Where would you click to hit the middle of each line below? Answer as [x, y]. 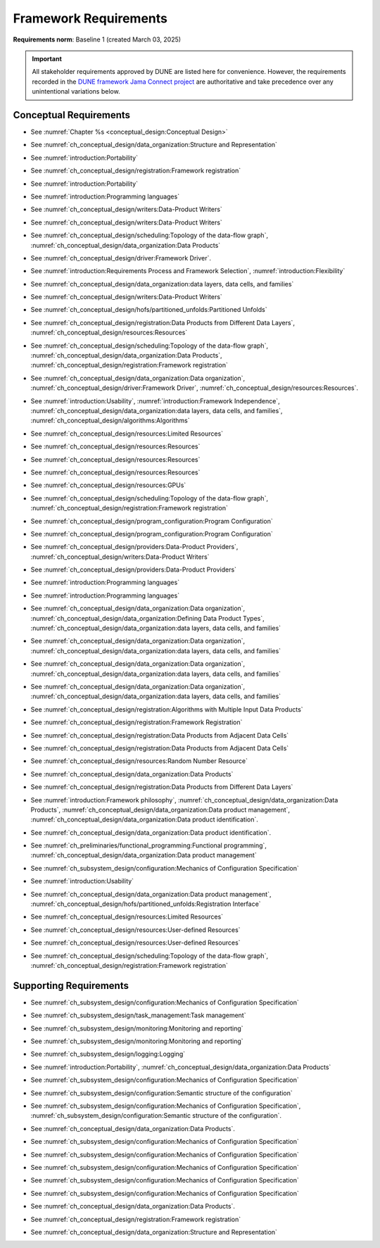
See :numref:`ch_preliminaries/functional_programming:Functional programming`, [149, 845]
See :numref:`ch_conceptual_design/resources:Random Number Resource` [139, 761]
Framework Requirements [90, 18]
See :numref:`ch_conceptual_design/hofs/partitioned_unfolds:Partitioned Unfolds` [149, 310]
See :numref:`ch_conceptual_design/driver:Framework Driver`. [121, 258]
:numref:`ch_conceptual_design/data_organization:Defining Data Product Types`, [148, 618]
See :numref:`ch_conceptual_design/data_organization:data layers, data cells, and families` [162, 284]
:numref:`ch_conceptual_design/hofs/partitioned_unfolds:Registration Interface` [146, 904]
